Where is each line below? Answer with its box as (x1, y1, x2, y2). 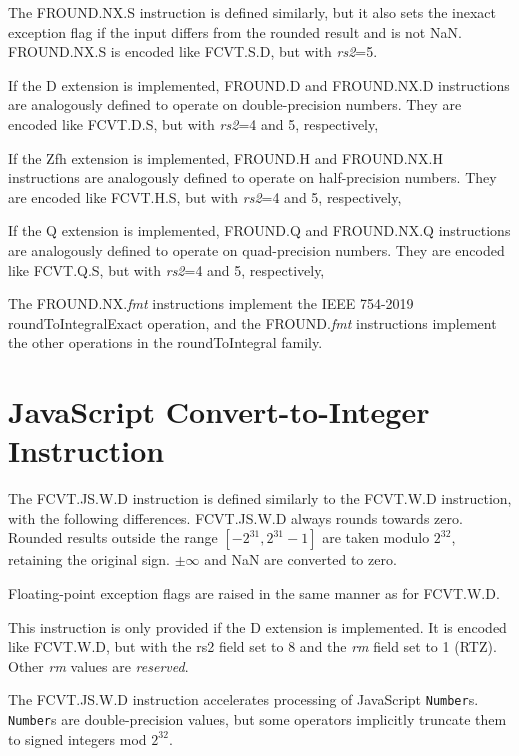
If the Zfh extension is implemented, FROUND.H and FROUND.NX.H (8, 147, 443, 168)
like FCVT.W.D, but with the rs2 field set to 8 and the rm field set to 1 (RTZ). (8, 636, 497, 657)
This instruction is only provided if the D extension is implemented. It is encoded (8, 616, 507, 637)
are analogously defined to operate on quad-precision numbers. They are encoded (8, 239, 505, 260)
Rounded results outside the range (8, 527, 218, 548)
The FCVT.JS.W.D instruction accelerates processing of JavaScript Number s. (8, 689, 479, 710)
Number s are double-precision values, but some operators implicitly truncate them (8, 709, 507, 730)
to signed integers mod (8, 728, 147, 749)
